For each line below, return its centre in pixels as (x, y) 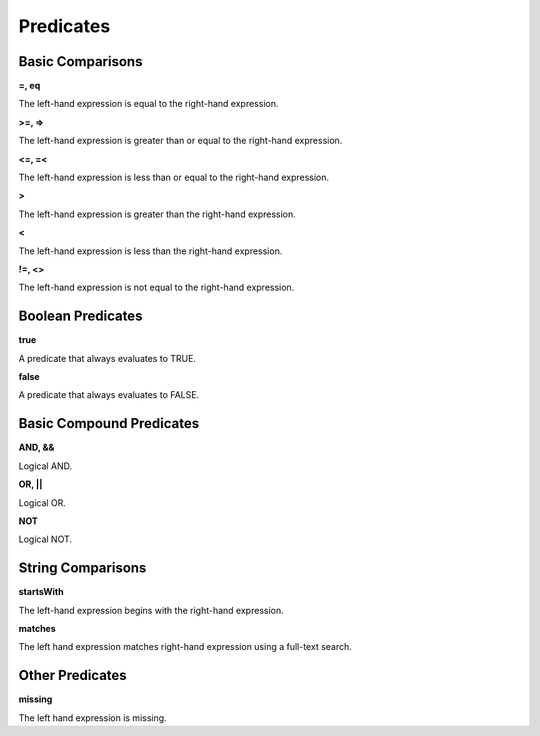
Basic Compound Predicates (109, 423)
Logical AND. (45, 466)
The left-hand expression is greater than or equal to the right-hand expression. (180, 141)
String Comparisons (82, 568)
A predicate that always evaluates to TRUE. (107, 358)
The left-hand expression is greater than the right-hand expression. (157, 214)
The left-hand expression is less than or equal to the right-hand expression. (174, 177)
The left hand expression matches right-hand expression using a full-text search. (185, 647)
